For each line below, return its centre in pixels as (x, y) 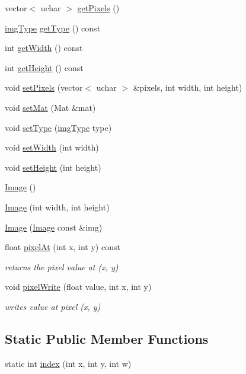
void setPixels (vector (44, 87)
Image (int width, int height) (57, 207)
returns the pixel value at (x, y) (62, 266)
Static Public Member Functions (107, 338)
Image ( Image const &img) (54, 227)
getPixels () (98, 8)
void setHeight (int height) (53, 167)
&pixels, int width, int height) (188, 87)
